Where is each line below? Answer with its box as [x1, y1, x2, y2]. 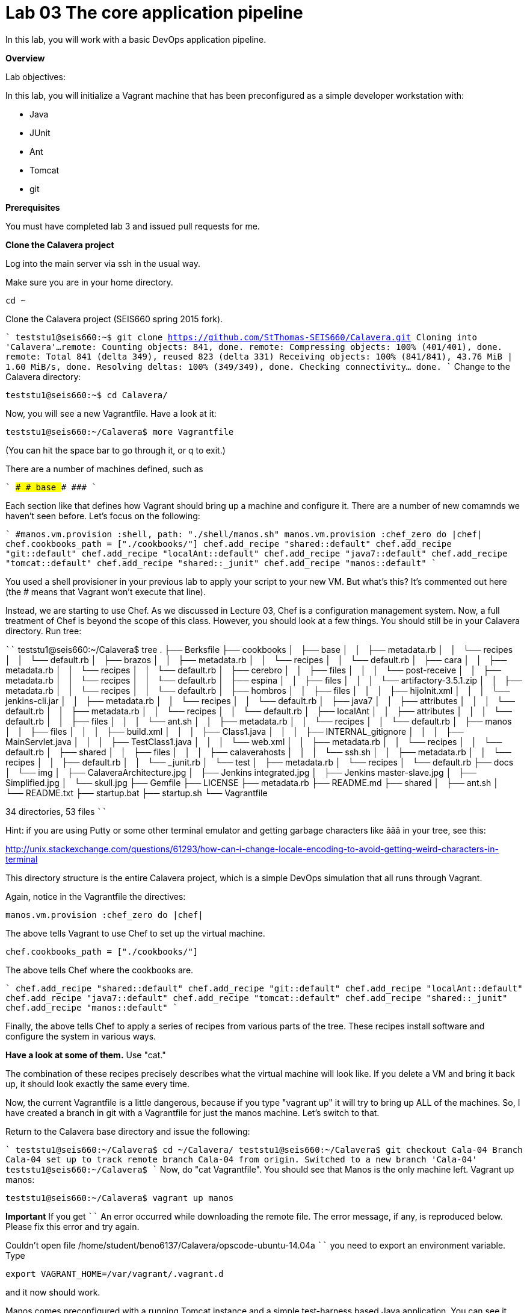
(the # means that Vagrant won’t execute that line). [5, 586, 206, 597]
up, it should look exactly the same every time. [5, 1078, 190, 1089]
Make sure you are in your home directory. [5, 276, 173, 287]
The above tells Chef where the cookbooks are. [5, 964, 194, 975]
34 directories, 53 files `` [5, 806, 108, 817]
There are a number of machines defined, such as [5, 463, 203, 474]
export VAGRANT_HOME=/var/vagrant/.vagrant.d [5, 1268, 224, 1279]
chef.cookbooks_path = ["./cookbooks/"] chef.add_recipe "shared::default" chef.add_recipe [5, 538, 452, 549]
